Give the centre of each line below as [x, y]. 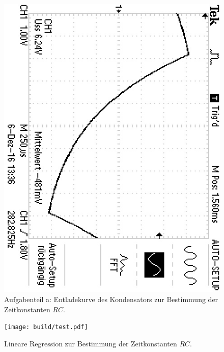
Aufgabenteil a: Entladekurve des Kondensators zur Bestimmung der [111, 299]
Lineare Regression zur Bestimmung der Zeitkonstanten [91, 343]
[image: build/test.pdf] [46, 327]
